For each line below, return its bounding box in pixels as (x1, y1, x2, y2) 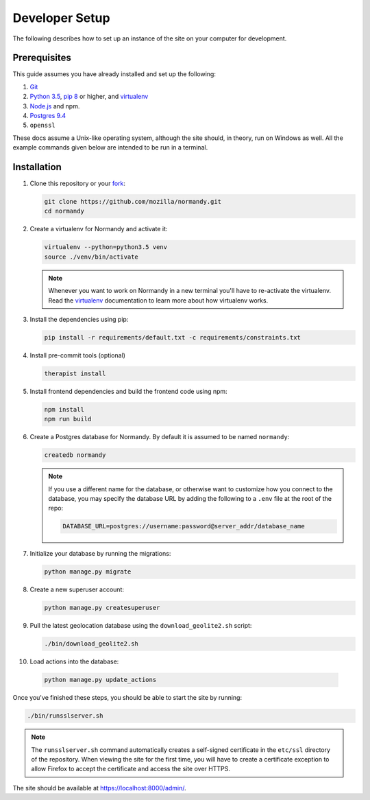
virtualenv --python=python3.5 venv (44, 244, 168, 251)
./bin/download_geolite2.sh (44, 640, 138, 648)
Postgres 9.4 (29, 112, 66, 120)
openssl (29, 121, 56, 130)
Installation (12, 161, 62, 173)
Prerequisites (12, 52, 71, 64)
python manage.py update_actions (44, 676, 157, 684)
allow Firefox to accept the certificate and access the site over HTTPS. (31, 765, 231, 773)
